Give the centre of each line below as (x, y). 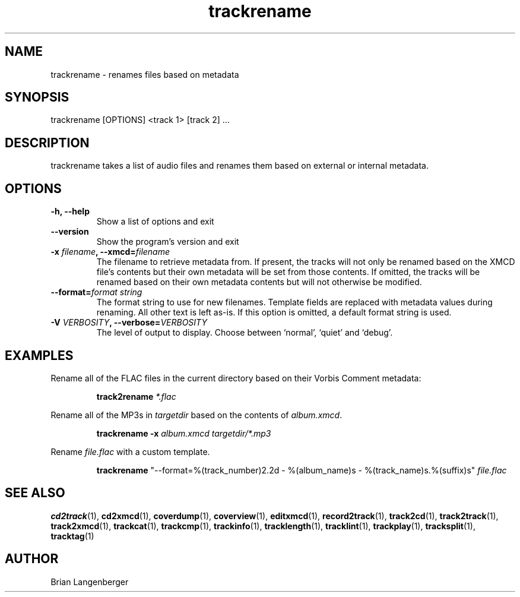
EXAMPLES (39, 355)
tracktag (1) (72, 536)
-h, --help (70, 211)
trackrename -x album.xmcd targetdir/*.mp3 (184, 433)
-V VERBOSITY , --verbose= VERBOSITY (129, 323)
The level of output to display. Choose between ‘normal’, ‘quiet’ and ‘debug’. (245, 333)
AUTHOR (32, 559)
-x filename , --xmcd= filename (110, 252)
